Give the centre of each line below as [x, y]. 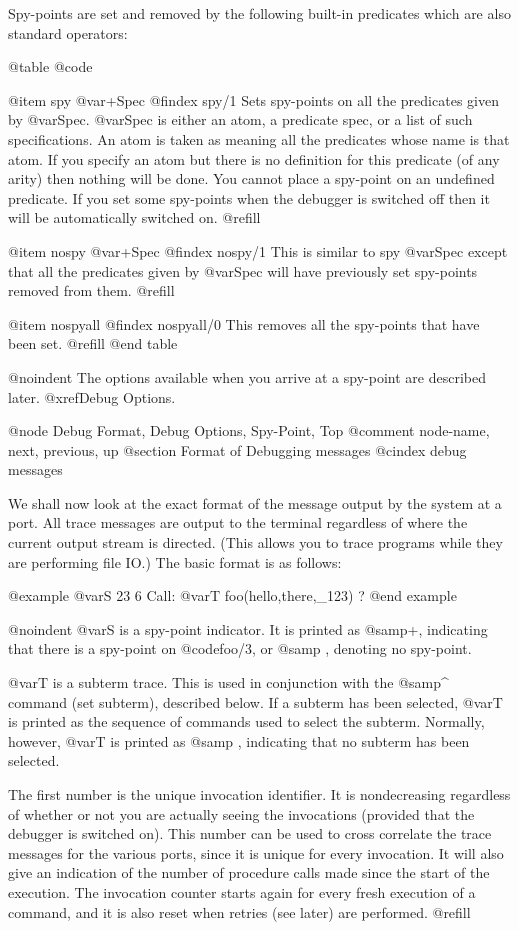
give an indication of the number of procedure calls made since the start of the [249, 872]
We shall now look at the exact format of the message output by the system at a [255, 502]
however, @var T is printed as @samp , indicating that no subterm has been [239, 740]
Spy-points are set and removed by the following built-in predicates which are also [259, 13]
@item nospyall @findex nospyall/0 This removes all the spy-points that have [244, 323]
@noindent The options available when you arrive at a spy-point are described [247, 376]
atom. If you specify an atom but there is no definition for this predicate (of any [254, 158]
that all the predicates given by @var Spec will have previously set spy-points [243, 270]
